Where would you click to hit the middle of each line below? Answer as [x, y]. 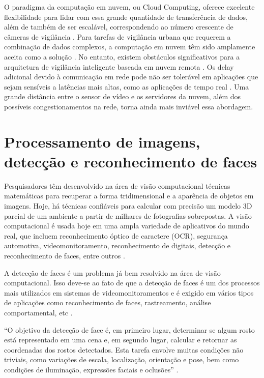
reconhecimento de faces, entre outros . [65, 255]
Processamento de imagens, [102, 141]
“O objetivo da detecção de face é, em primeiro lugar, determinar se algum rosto [129, 329]
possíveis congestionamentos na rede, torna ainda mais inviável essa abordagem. [129, 106]
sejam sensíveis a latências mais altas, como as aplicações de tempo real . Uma [127, 86]
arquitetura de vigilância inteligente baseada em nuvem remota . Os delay [119, 66]
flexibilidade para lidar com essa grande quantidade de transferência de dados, [126, 17]
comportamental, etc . [38, 312]
